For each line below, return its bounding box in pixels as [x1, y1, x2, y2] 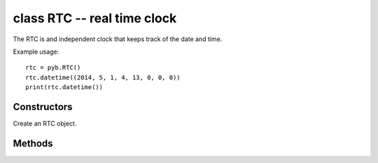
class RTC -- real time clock [13, 10, 177, 26]
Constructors [13, 101, 73, 113]
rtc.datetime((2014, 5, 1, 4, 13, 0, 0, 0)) [25, 73, 181, 81]
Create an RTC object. [13, 119, 77, 128]
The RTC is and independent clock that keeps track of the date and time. [13, 35, 223, 43]
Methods [13, 137, 53, 149]
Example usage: [13, 47, 59, 56]
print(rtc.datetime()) [25, 84, 104, 91]
